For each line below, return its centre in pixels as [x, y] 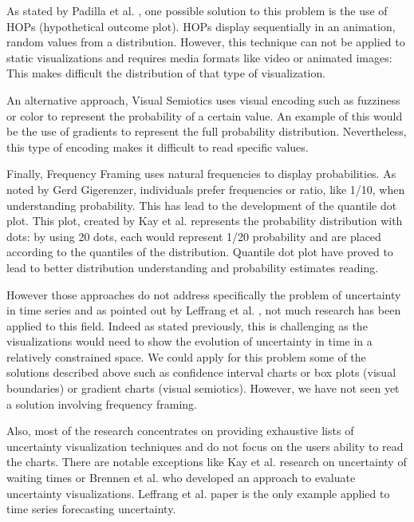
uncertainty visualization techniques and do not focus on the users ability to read [205, 446]
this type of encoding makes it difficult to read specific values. [158, 146]
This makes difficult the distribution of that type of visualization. [166, 73]
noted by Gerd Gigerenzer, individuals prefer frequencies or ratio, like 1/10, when [206, 189]
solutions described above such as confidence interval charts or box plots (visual [201, 372]
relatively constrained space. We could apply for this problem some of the [186, 356]
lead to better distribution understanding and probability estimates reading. [193, 267]
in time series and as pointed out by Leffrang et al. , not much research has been [204, 310]
